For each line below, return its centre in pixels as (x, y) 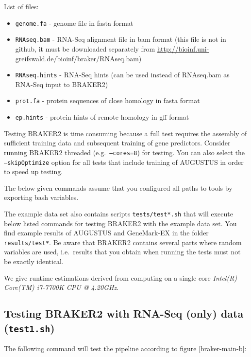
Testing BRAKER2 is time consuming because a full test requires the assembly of (125, 133)
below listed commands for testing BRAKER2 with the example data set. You (120, 223)
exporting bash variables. (41, 197)
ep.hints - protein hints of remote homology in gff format (102, 117)
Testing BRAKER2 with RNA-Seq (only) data (124, 313)
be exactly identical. (34, 261)
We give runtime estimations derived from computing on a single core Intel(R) (121, 277)
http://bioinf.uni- (183, 48)
